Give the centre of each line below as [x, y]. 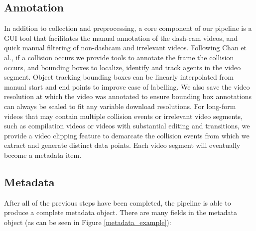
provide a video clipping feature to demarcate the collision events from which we [127, 135]
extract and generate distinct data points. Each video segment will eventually [122, 145]
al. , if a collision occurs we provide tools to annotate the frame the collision [119, 57]
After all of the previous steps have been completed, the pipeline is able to [118, 202]
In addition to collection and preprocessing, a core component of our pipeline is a [128, 28]
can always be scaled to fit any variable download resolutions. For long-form [120, 106]
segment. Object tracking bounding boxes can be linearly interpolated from [119, 77]
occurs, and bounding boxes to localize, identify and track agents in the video [123, 67]
